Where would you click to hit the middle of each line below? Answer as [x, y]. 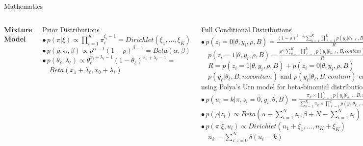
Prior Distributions [71, 29]
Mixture [18, 29]
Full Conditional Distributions [246, 29]
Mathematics [24, 6]
